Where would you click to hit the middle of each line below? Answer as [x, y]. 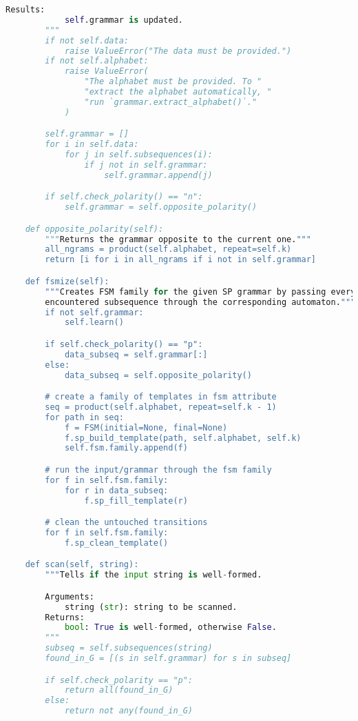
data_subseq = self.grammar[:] [136, 354]
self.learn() [94, 323]
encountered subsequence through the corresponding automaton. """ [200, 302]
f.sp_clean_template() [116, 543]
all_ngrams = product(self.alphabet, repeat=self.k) [168, 249]
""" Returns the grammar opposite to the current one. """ [178, 239]
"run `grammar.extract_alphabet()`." [171, 102]
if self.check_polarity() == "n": [124, 197]
